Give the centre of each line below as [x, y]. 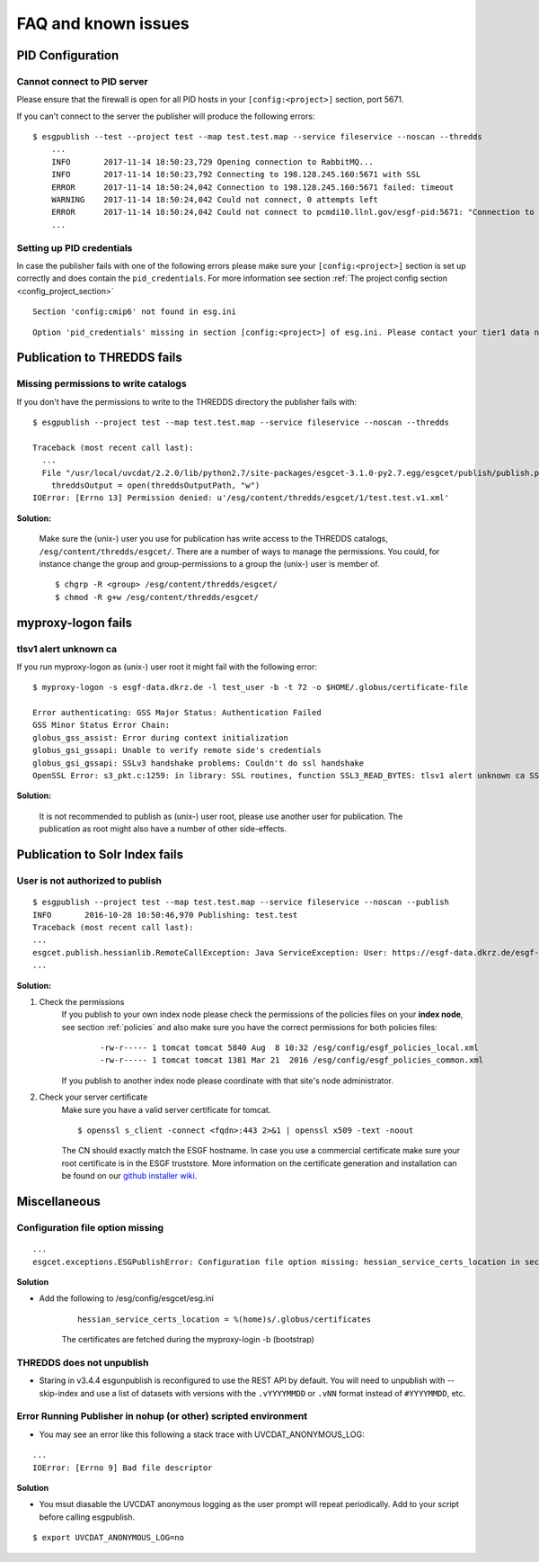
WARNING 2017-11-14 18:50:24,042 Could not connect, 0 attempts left [215, 200]
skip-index [59, 1393]
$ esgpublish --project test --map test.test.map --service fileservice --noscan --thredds [241, 422]
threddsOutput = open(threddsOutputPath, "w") [155, 485]
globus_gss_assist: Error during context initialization [161, 737]
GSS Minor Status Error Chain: [102, 725]
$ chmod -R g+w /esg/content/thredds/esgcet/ [157, 597]
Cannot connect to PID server [82, 81]
